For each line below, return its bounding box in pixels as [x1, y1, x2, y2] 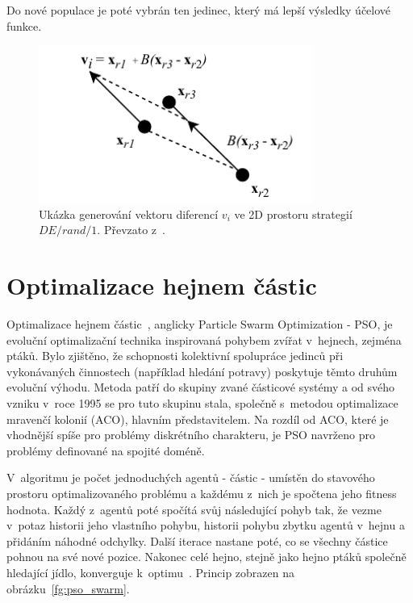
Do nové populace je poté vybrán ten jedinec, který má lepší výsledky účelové [6, 2, 391, 18]
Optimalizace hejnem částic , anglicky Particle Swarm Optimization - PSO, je [6, 316, 393, 333]
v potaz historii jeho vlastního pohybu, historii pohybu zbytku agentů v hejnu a [6, 517, 405, 534]
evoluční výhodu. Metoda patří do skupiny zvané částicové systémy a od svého [6, 379, 395, 396]
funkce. [6, 17, 42, 34]
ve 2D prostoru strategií [234, 205, 353, 222]
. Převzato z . [97, 221, 165, 238]
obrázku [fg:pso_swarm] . [6, 580, 130, 597]
